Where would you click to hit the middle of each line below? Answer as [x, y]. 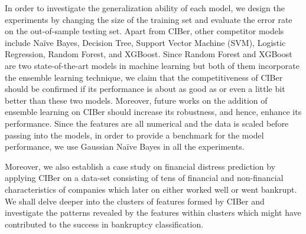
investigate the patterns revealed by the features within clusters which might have [153, 212]
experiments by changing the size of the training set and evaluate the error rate [149, 19]
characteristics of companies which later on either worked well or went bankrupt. [151, 189]
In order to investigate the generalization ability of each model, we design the [145, 8]
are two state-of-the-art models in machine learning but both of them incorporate [152, 65]
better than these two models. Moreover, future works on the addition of [136, 100]
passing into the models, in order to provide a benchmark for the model [134, 135]
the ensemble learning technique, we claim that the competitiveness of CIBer [144, 77]
